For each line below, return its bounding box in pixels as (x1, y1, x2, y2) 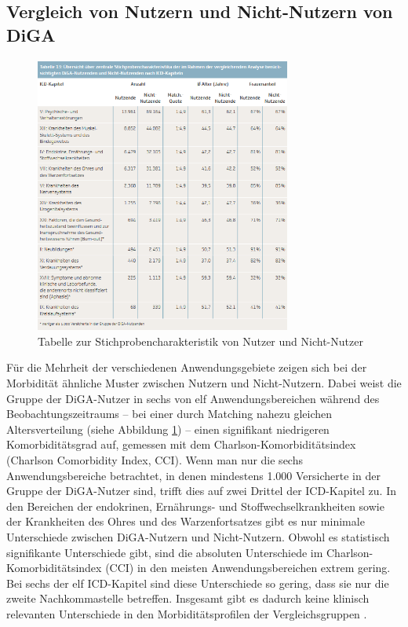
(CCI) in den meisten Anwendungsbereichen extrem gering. (105, 559, 391, 576)
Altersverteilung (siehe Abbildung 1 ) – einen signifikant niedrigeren (6, 420, 330, 437)
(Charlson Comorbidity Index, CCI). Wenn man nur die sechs (6, 451, 303, 467)
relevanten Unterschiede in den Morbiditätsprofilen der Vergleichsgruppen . (6, 605, 367, 621)
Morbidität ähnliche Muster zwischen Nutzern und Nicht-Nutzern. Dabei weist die (6, 374, 402, 390)
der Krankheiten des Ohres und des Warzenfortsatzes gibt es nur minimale (6, 513, 365, 530)
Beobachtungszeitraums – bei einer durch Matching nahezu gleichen (6, 405, 333, 422)
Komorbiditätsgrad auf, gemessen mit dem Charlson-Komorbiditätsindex (6, 436, 356, 453)
